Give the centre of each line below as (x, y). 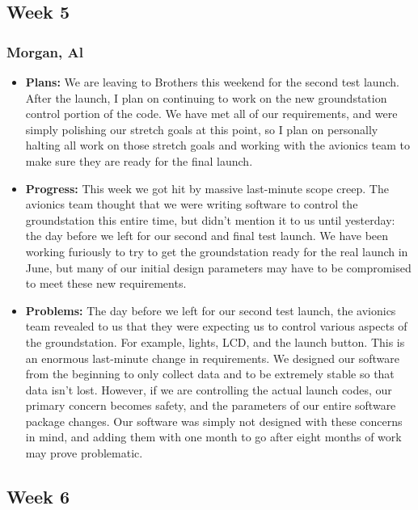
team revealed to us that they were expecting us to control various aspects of (216, 326)
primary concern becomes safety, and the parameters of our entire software (211, 405)
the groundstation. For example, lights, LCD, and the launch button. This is (215, 341)
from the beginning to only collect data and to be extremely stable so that (210, 374)
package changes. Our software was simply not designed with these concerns (214, 421)
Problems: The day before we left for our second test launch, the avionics (211, 310)
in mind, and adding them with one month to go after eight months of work (213, 437)
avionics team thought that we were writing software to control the (192, 204)
